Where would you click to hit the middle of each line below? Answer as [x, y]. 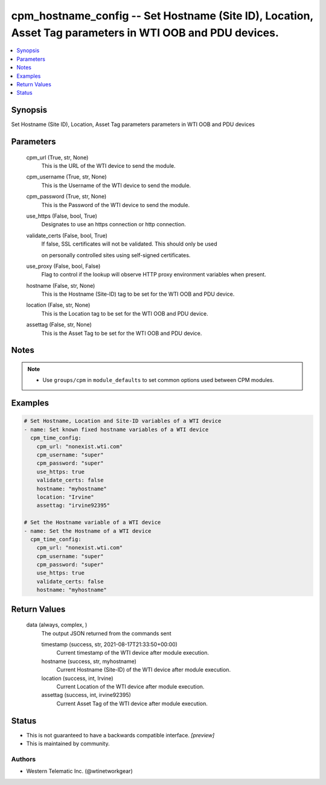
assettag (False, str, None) [59, 325]
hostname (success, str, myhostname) [89, 661]
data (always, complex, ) [57, 625]
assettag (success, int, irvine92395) [86, 695]
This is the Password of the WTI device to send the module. [116, 205]
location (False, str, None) [58, 305]
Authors [24, 759]
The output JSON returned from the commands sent [106, 633]
